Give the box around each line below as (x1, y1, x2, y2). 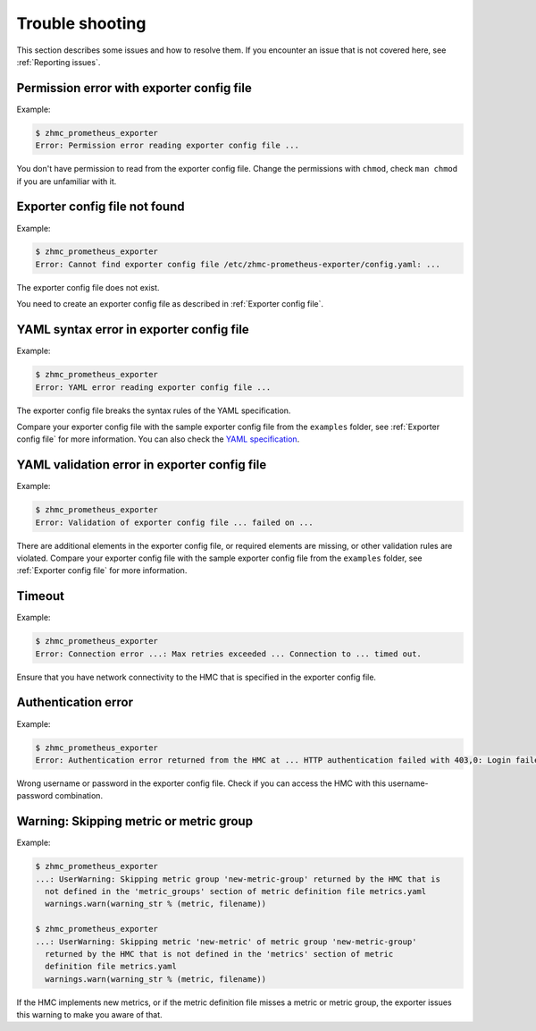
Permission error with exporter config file (16, 80, 252, 96)
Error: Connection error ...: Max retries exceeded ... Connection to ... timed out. (35, 648, 422, 659)
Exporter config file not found (16, 199, 185, 215)
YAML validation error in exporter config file (16, 457, 267, 473)
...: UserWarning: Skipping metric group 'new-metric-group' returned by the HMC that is (35, 874, 441, 884)
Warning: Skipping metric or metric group (16, 814, 254, 829)
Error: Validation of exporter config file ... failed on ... (35, 517, 314, 528)
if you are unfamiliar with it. (16, 175, 117, 187)
